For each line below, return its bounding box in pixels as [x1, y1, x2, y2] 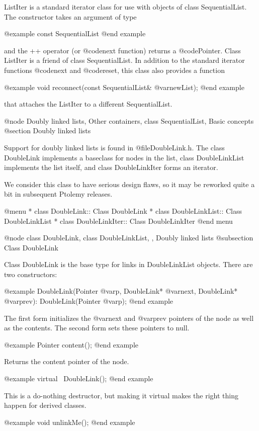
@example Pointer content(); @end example [4, 339, 139, 350]
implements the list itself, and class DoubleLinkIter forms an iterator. [4, 162, 218, 173]
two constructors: [4, 269, 57, 279]
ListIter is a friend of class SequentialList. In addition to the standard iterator [4, 55, 245, 65]
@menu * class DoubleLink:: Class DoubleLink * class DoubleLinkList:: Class [4, 205, 242, 216]
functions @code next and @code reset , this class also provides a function [4, 64, 225, 75]
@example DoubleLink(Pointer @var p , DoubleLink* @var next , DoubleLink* [4, 286, 238, 296]
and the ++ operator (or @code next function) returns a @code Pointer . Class [4, 45, 241, 55]
